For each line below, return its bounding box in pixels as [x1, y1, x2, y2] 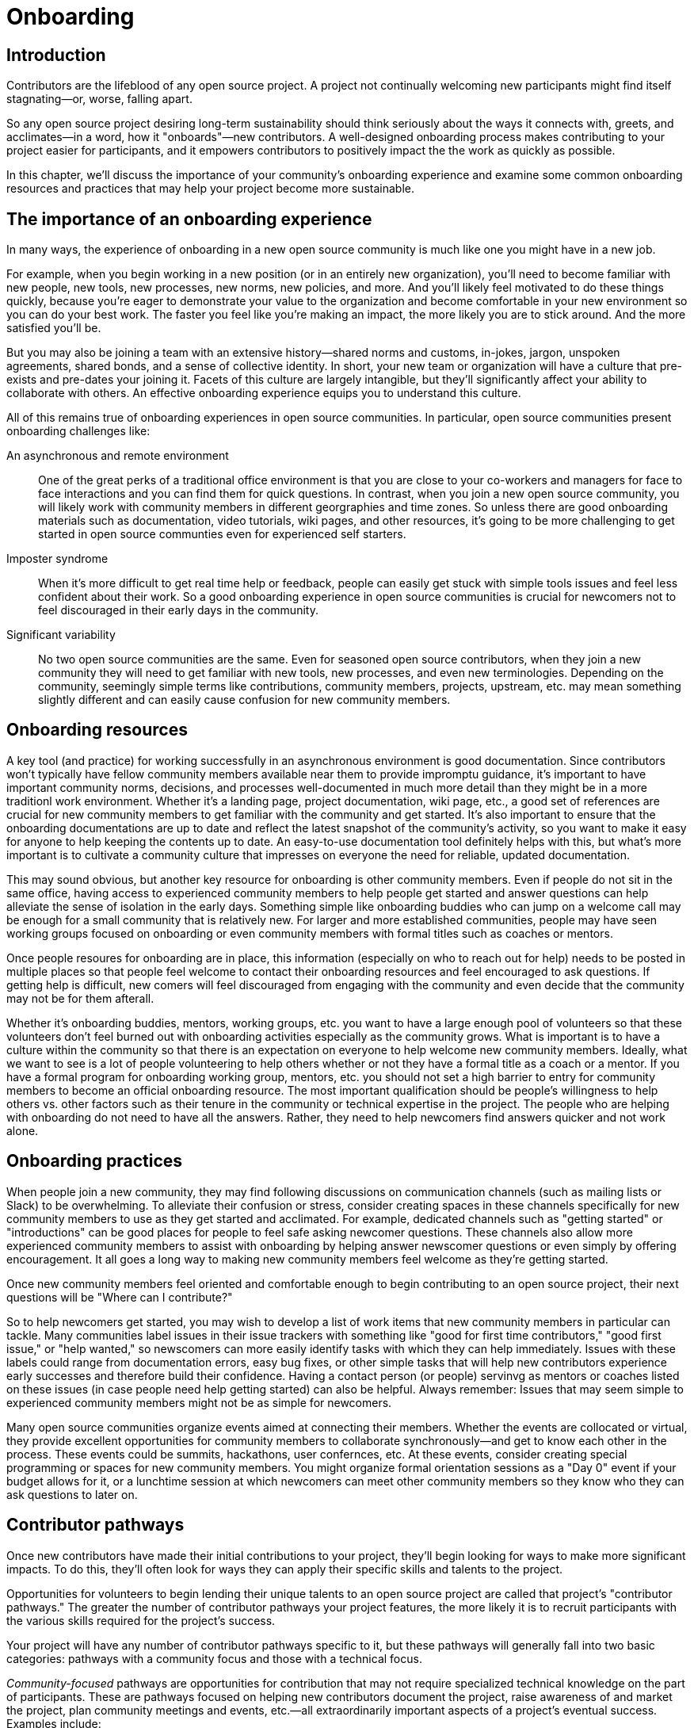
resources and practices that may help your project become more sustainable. [6, 182, 414, 196]
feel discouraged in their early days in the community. [38, 603, 318, 617]
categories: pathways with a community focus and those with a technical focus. [6, 1651, 422, 1665]
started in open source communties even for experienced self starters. [38, 527, 406, 541]
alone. [6, 1123, 39, 1137]
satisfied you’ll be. [6, 321, 101, 335]
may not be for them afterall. [6, 991, 154, 1005]
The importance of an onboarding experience [6, 208, 372, 229]
